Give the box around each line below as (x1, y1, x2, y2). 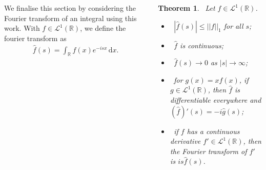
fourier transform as (4, 32, 67, 43)
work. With (4, 23, 40, 33)
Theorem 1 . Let (158, 3, 215, 13)
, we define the (80, 23, 126, 33)
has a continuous (187, 125, 240, 136)
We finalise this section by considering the (4, 3, 136, 13)
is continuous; (180, 40, 223, 50)
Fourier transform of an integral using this (4, 12, 137, 23)
